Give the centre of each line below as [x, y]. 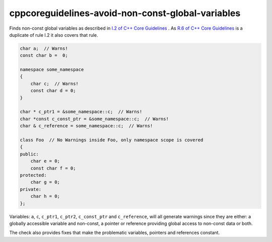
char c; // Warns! [55, 84]
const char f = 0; [53, 168]
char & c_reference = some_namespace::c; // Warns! [86, 126]
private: [31, 189]
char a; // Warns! [44, 48]
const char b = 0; [44, 56]
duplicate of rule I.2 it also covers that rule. [54, 35]
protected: [33, 175]
